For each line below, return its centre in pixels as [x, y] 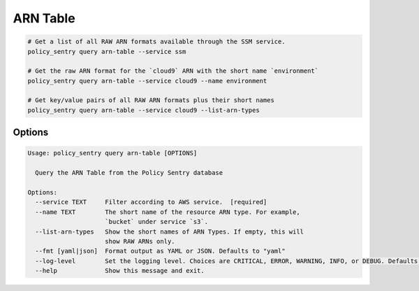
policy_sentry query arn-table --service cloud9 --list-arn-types [144, 110]
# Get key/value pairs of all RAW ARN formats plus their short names [151, 100]
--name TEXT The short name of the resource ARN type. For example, [168, 212]
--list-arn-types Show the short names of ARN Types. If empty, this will [169, 232]
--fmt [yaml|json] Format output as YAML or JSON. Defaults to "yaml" [160, 251]
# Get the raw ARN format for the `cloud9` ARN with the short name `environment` [173, 71]
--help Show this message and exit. [120, 271]
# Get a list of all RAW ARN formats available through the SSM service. [156, 42]
